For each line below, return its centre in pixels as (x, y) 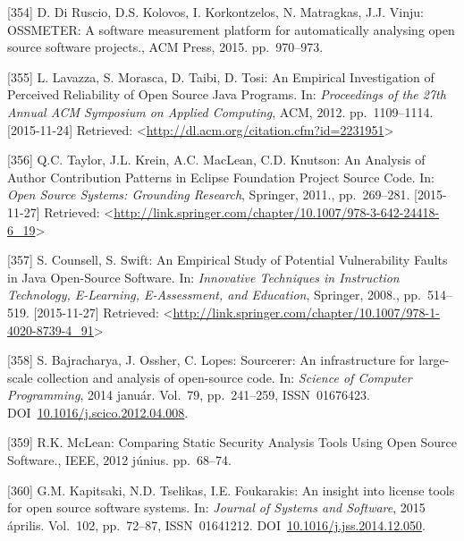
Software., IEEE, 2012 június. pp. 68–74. (119, 460)
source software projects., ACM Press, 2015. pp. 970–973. (165, 47)
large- (434, 360)
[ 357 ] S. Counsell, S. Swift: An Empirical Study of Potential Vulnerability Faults (228, 260)
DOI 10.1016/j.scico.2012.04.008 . (98, 412)
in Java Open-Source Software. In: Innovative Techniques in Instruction (203, 277)
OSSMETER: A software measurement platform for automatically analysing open (231, 29)
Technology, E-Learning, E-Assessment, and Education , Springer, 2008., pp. (214, 295)
